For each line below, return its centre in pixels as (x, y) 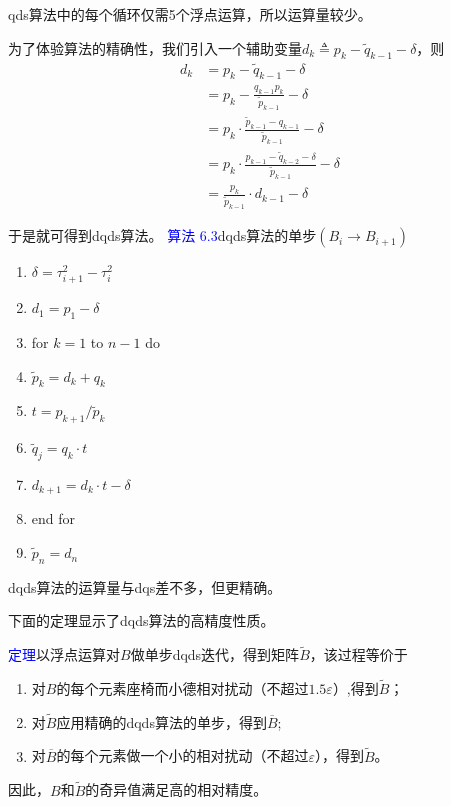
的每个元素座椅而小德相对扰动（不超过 (182, 688)
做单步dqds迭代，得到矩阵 (215, 654)
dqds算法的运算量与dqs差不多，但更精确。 (145, 586)
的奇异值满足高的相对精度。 (176, 789)
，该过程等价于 (358, 654)
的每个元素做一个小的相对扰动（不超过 (182, 755)
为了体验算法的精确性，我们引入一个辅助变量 (155, 47)
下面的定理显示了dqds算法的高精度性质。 (141, 620)
